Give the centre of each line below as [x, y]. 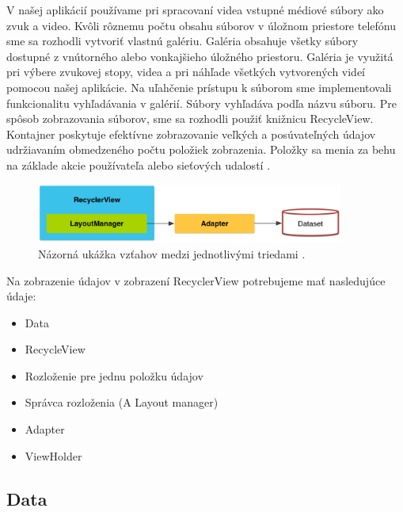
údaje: [21, 296]
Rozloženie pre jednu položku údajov [114, 375]
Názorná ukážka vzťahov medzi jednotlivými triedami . [172, 253]
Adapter [45, 429]
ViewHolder [53, 455]
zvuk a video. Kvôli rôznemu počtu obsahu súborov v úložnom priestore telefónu [201, 25]
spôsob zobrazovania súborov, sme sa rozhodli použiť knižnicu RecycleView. [190, 118]
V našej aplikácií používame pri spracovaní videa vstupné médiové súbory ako [195, 10]
